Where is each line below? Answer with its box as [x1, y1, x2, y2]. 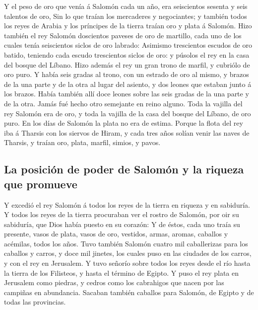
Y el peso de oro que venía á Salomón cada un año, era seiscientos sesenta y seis [4, 1, 248, 11]
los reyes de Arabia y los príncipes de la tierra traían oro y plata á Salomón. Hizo [4, 20, 252, 31]
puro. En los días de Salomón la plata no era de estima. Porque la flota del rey [4, 118, 243, 128]
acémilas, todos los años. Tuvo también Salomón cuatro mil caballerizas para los [4, 238, 248, 248]
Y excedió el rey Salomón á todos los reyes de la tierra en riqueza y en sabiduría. [4, 199, 250, 210]
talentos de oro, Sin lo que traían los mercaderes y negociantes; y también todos [4, 10, 247, 21]
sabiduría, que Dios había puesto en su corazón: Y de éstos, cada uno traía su [4, 219, 240, 229]
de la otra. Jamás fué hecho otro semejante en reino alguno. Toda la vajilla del [4, 98, 243, 108]
